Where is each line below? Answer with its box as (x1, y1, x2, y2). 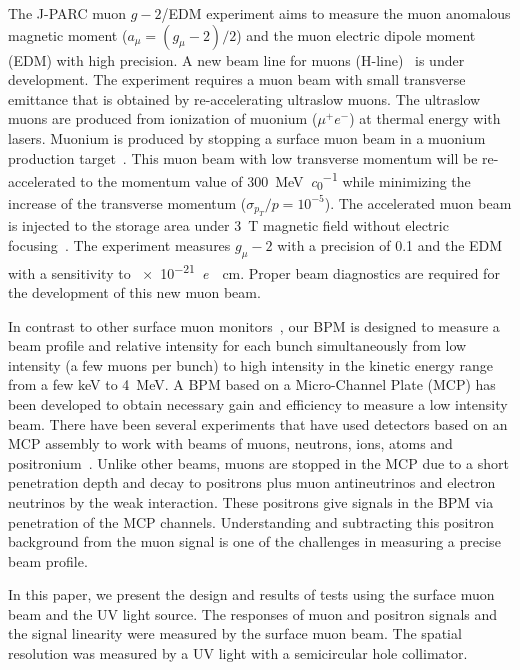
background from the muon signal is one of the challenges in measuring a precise (8, 531, 501, 552)
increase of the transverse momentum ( (8, 192, 247, 213)
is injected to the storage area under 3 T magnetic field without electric (8, 215, 449, 236)
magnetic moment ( (8, 24, 128, 45)
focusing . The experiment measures (8, 234, 231, 255)
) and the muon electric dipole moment (236, 24, 476, 45)
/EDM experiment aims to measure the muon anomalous (161, 3, 511, 23)
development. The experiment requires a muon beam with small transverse (8, 69, 466, 90)
